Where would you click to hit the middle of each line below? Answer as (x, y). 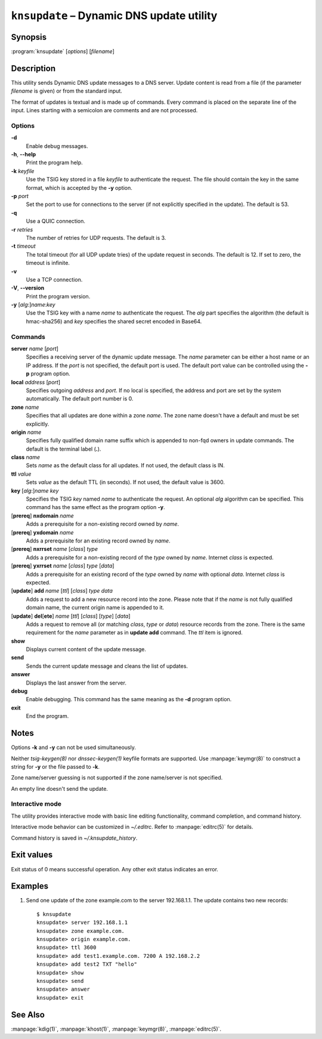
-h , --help (24, 155)
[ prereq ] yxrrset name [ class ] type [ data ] (63, 566)
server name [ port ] (35, 349)
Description (33, 68)
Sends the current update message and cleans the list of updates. (107, 666)
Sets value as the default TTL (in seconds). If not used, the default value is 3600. (125, 482)
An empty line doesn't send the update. (60, 788)
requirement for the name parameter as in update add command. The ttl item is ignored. (134, 633)
